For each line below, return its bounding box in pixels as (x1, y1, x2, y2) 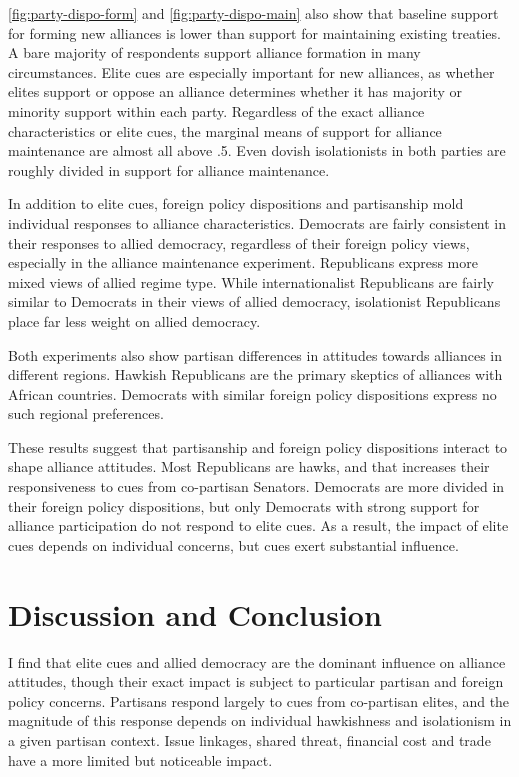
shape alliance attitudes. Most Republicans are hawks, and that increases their (8, 456, 490, 477)
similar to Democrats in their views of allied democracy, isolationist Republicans (8, 291, 501, 312)
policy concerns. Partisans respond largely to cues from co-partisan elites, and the (8, 690, 510, 711)
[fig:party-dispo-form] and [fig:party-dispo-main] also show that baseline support (8, 3, 499, 23)
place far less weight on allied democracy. (8, 310, 261, 331)
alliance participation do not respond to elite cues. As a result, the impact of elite (8, 515, 509, 536)
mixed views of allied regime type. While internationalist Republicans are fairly (8, 271, 494, 292)
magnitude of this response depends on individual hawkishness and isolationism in (8, 710, 512, 731)
